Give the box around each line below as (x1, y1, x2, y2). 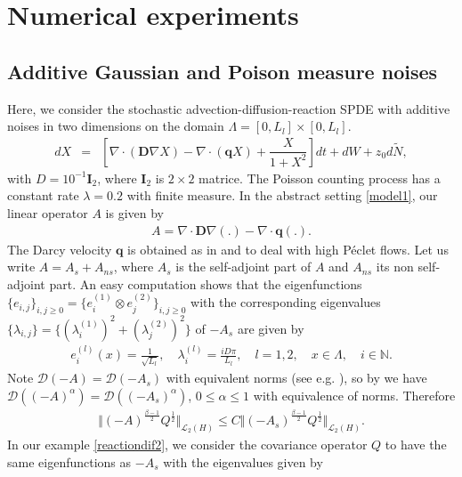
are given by (237, 319, 304, 337)
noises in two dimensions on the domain (7, 117, 224, 135)
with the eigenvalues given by (163, 452, 323, 471)
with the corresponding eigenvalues (190, 293, 381, 311)
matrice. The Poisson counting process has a (199, 168, 441, 187)
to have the (385, 435, 447, 454)
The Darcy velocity (7, 239, 112, 258)
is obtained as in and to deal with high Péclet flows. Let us (127, 239, 449, 258)
